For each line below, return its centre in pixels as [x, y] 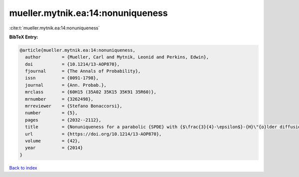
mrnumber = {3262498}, [59, 99]
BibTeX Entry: [24, 37]
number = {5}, [52, 113]
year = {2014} [54, 148]
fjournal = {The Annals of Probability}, [83, 71]
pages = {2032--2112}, [63, 120]
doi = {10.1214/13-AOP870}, [72, 64]
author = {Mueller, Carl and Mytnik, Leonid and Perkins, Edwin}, [117, 57]
